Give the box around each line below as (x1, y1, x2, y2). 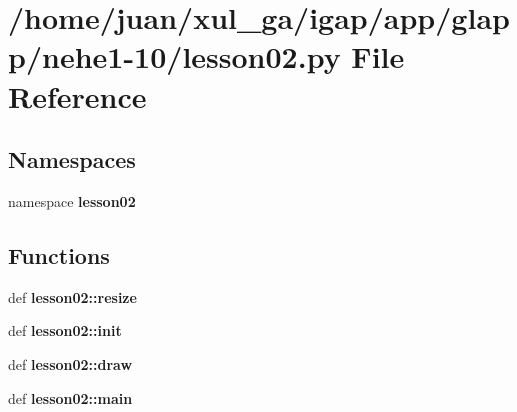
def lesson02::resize (8, 286, 137, 307)
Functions (8, 239, 110, 270)
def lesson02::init (8, 320, 122, 341)
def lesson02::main (8, 387, 133, 408)
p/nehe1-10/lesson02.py (8, 36, 341, 77)
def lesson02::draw (8, 353, 133, 374)
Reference (8, 75, 147, 116)
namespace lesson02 (8, 190, 136, 211)
